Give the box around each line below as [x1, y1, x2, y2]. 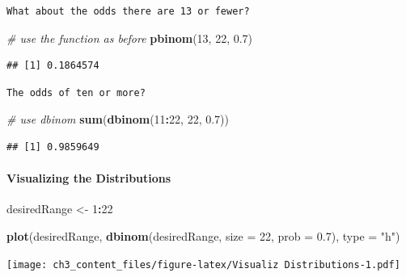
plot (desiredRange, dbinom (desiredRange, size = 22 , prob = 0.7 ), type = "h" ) [6, 227, 400, 244]
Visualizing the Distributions [6, 170, 171, 187]
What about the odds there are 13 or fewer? [6, 6, 250, 17]
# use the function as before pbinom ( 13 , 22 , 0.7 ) [6, 29, 253, 46]
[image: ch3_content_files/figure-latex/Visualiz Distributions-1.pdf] [6, 258, 400, 271]
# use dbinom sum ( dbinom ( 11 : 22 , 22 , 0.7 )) [6, 111, 230, 128]
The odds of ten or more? [6, 86, 146, 99]
